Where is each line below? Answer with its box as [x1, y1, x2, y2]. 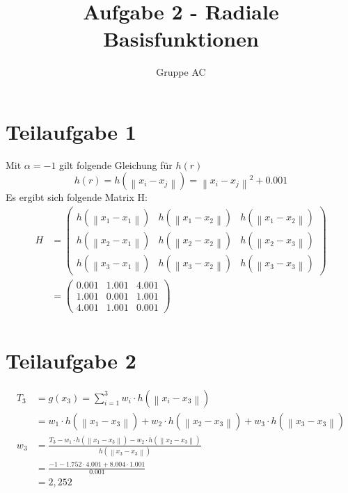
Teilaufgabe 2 [6, 346, 136, 374]
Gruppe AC [156, 65, 206, 79]
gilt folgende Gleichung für [59, 157, 173, 172]
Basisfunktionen [103, 24, 259, 53]
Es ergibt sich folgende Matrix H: [6, 190, 148, 204]
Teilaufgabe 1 [6, 117, 136, 145]
